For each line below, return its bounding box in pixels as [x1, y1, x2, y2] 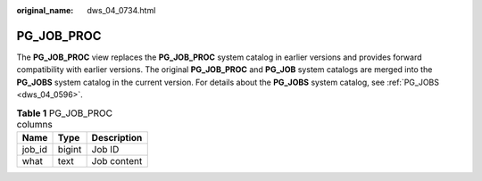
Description [91, 131, 143, 144]
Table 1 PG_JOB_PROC [16, 107, 113, 119]
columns [16, 118, 53, 130]
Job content [91, 154, 143, 167]
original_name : [16, 5, 74, 15]
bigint [57, 143, 82, 155]
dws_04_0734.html [87, 5, 156, 15]
